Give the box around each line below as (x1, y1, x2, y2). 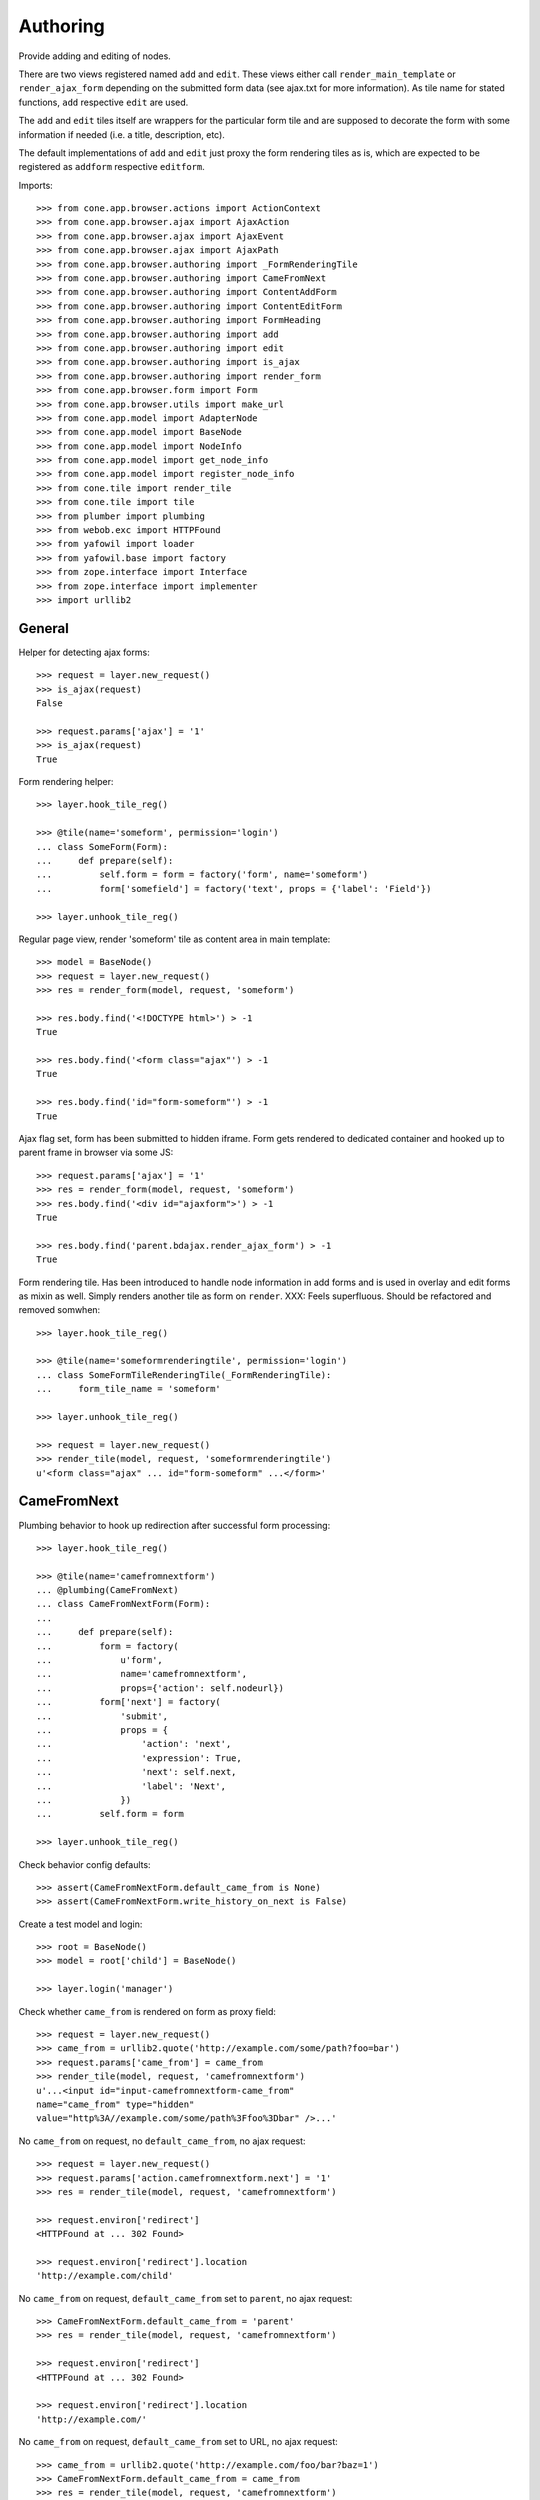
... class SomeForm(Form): (36, 841, 169, 852)
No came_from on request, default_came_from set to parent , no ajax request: (18, 2292, 353, 2304)
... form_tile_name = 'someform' (36, 1383, 222, 1395)
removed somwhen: (18, 1304, 101, 1316)
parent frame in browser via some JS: (18, 1146, 174, 1159)
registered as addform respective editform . (18, 161, 205, 173)
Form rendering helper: (18, 776, 114, 788)
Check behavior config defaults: (18, 1858, 151, 1870)
